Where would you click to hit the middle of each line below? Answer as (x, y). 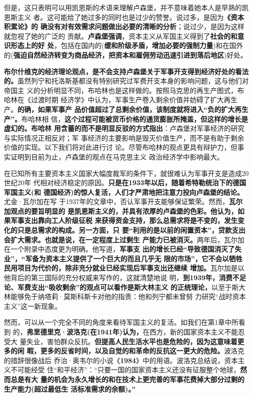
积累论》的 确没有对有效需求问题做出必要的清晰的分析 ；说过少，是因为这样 (124, 26)
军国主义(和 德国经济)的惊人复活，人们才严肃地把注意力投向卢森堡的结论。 (124, 192)
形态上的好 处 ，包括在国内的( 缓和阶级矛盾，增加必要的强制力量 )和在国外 (127, 45)
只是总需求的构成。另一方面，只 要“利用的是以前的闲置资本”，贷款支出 (131, 230)
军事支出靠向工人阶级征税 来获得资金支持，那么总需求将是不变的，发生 (124, 220)
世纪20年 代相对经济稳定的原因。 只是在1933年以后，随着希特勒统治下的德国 (125, 183)
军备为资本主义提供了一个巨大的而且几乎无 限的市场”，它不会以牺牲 (134, 258)
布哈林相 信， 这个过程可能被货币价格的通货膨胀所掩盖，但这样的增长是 (135, 119)
